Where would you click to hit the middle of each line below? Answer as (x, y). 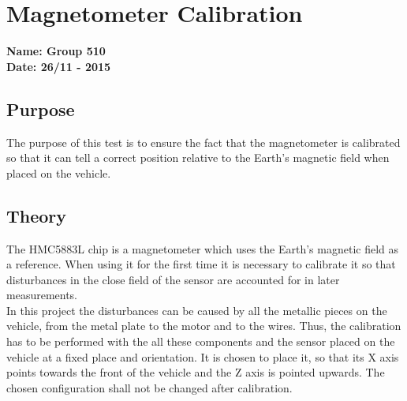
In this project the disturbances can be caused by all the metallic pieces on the (197, 310)
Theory (37, 215)
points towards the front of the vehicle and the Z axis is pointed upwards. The (196, 372)
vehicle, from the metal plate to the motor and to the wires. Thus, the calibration (204, 326)
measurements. (42, 295)
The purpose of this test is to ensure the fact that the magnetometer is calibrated (203, 142)
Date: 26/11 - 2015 (59, 66)
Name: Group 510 (56, 51)
